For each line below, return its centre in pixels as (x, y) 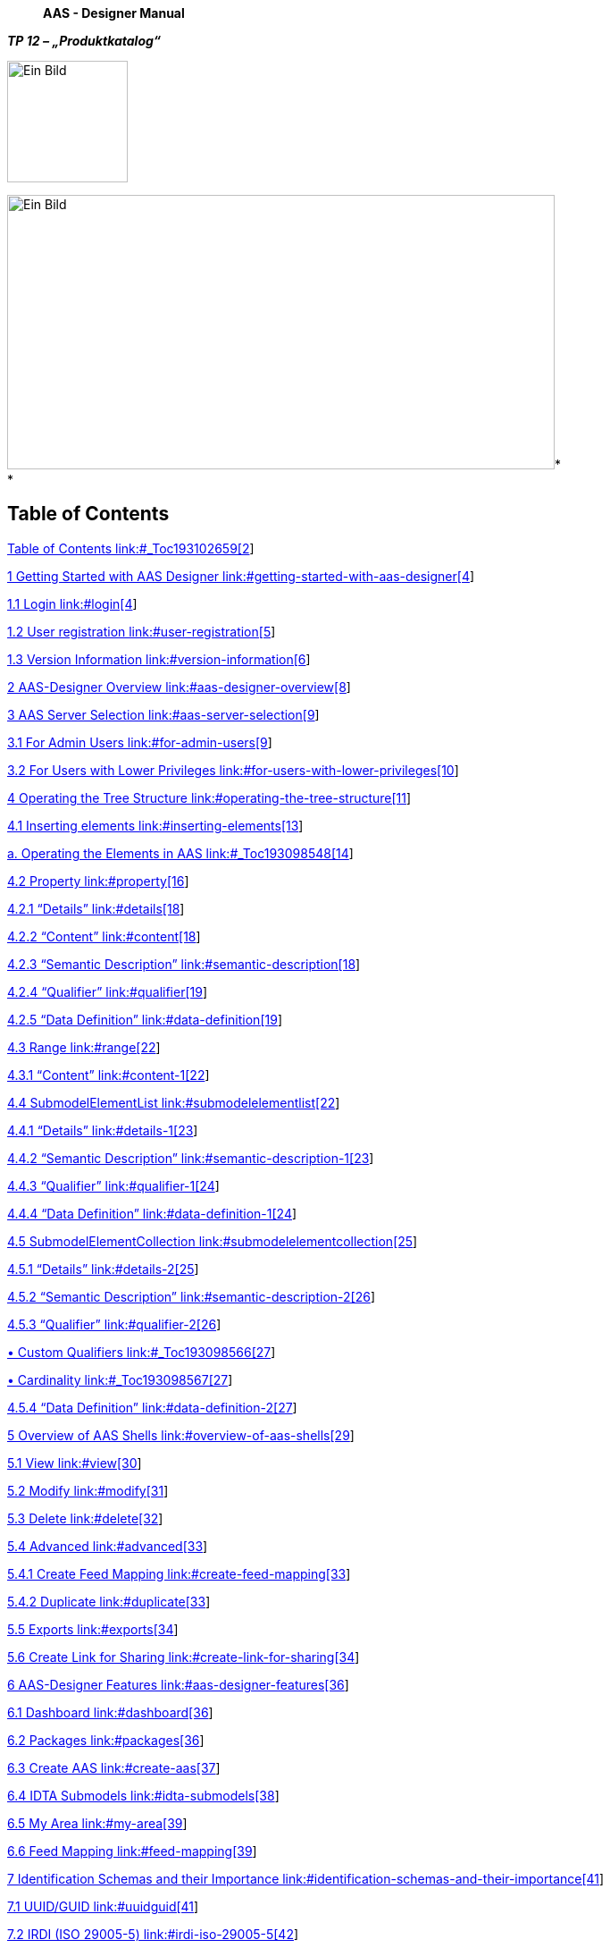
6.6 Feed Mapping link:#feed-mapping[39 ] (132, 1851)
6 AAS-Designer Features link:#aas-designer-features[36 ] (178, 1684)
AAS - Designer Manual (114, 13)
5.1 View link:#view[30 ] (75, 1463)
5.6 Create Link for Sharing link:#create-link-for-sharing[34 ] (184, 1657)
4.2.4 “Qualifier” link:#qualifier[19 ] (108, 991)
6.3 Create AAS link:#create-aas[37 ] (114, 1767)
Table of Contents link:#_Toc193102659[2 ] (131, 548)
